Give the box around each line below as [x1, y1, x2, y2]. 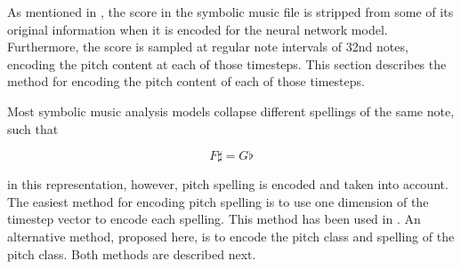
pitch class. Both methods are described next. [7, 244, 256, 263]
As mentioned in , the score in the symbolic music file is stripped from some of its [7, 3, 454, 20]
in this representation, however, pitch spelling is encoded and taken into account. [7, 175, 449, 194]
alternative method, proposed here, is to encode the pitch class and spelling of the [7, 226, 455, 245]
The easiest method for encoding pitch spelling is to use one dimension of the [7, 192, 429, 210]
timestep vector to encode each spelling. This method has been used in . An [7, 210, 421, 228]
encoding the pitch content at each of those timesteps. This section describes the [7, 54, 447, 73]
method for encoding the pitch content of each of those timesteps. [7, 72, 365, 91]
